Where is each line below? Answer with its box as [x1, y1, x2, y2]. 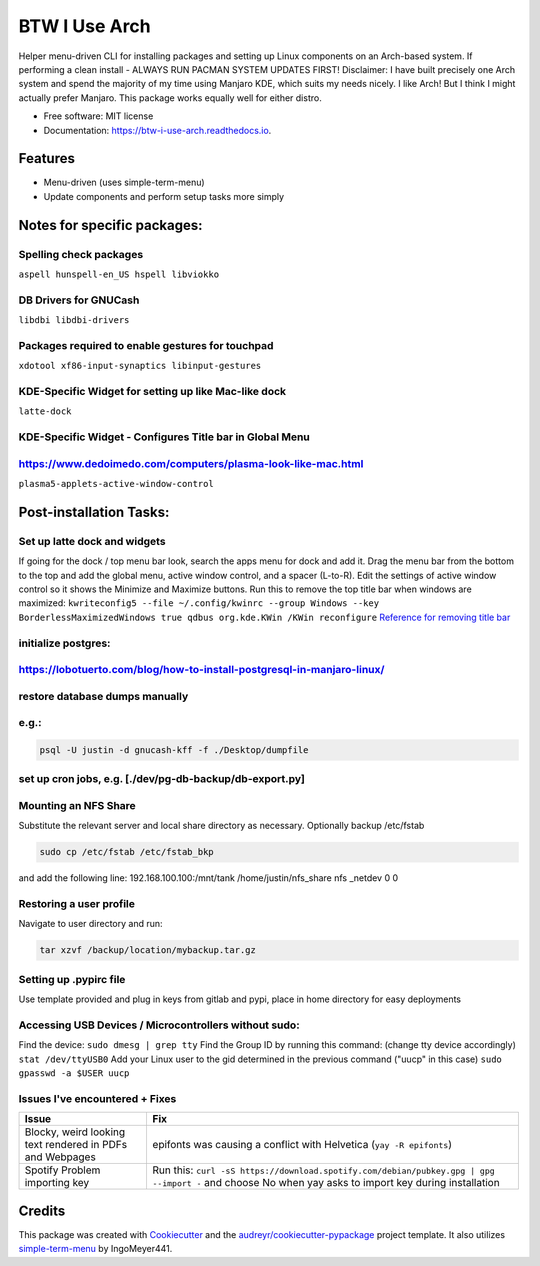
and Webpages [24, 1150, 97, 1164]
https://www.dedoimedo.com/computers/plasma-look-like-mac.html [18, 456, 364, 470]
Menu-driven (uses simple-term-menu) [43, 176, 205, 189]
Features [18, 150, 75, 167]
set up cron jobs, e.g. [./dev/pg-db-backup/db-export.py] [18, 772, 305, 786]
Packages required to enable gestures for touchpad [18, 338, 274, 352]
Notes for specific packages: [18, 216, 203, 234]
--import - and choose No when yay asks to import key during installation [152, 1176, 500, 1190]
